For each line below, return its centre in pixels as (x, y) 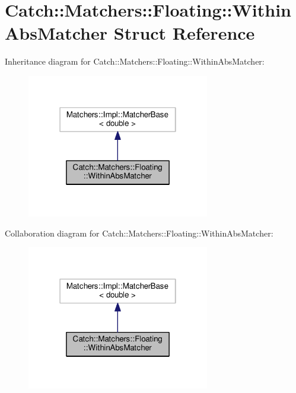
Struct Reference (184, 33)
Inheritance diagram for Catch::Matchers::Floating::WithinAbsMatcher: (135, 61)
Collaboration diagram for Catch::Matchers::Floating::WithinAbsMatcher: (139, 233)
